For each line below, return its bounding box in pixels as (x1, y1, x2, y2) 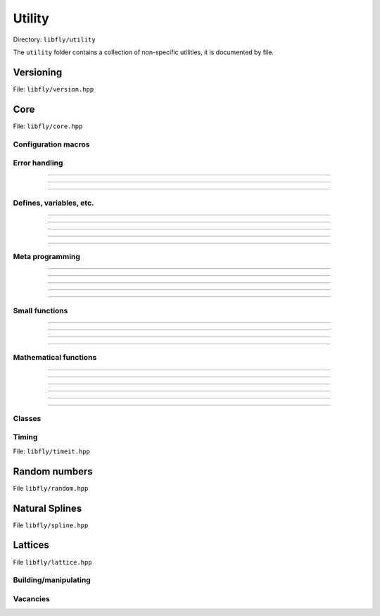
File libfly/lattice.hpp (13, 558, 92, 566)
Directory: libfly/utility (13, 35, 96, 44)
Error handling (13, 158, 63, 168)
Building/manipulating (13, 575, 91, 585)
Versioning (13, 66, 63, 78)
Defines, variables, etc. (13, 198, 94, 208)
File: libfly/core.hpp (13, 122, 83, 130)
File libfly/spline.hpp (13, 521, 89, 529)
